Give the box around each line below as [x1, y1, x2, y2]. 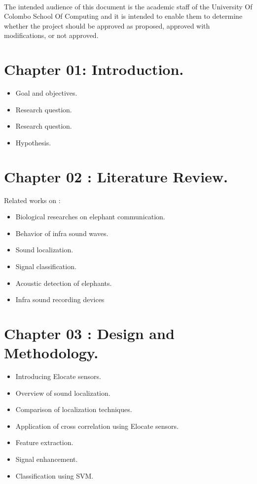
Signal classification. [15, 261, 76, 271]
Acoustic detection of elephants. [15, 277, 112, 288]
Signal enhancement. [15, 454, 78, 464]
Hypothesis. [15, 137, 51, 147]
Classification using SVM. [15, 470, 94, 481]
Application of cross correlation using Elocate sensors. [15, 420, 179, 431]
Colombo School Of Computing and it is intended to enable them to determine [4, 11, 243, 21]
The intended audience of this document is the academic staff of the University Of [4, 1, 253, 11]
